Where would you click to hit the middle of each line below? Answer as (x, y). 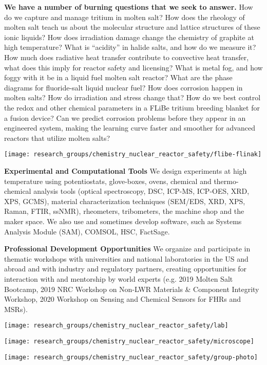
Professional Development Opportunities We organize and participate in (127, 249)
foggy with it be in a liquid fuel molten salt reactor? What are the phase (118, 77)
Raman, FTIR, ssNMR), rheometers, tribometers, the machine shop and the (124, 211)
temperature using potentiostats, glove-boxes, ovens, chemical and (108, 181)
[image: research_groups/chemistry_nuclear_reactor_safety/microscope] (129, 341)
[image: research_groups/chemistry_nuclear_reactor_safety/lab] (116, 326)
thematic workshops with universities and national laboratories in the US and (126, 258)
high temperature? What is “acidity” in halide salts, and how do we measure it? (130, 47)
